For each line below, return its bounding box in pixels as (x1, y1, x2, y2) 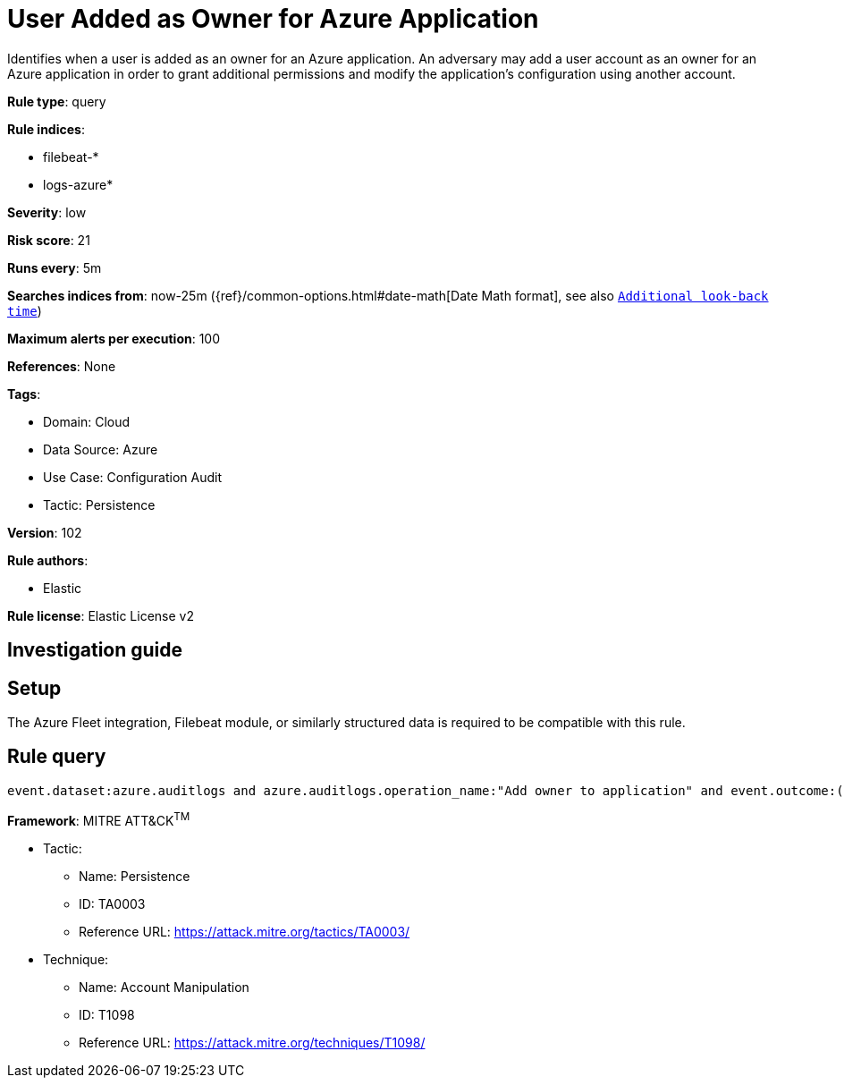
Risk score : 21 (7, 232, 90, 248)
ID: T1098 (79, 1006, 135, 1022)
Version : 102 (7, 524, 82, 540)
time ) (7, 302, 42, 318)
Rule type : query (7, 93, 106, 109)
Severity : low (7, 204, 87, 220)
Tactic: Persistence (43, 496, 156, 513)
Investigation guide (7, 639, 183, 662)
